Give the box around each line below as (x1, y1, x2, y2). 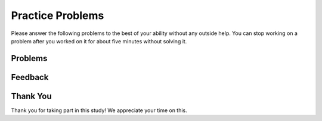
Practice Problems (11, 9, 104, 22)
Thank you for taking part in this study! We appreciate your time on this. (11, 107, 187, 114)
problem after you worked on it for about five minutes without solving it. (11, 37, 187, 44)
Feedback (11, 72, 49, 82)
